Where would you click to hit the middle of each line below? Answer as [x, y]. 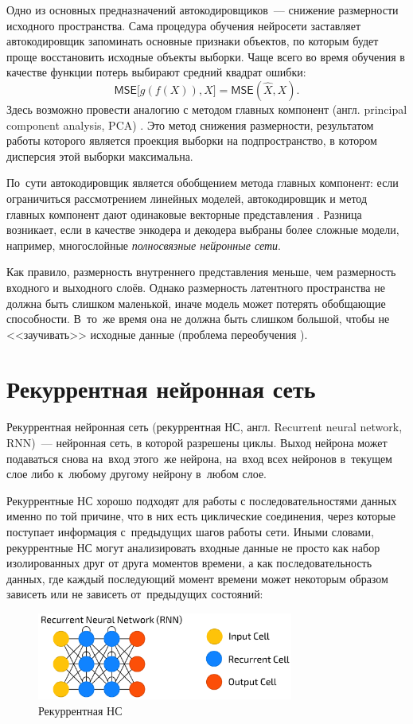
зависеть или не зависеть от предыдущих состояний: [135, 594]
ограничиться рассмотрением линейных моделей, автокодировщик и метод [187, 198]
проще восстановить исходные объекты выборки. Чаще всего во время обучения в [206, 56]
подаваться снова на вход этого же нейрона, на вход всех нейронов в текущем [199, 458]
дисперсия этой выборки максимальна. [100, 156]
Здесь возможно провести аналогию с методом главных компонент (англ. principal [207, 109]
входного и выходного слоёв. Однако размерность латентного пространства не [196, 287]
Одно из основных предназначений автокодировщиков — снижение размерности [203, 10]
